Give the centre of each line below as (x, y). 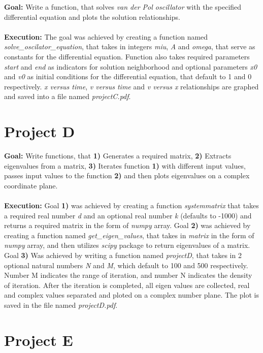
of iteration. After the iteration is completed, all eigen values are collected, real (127, 285)
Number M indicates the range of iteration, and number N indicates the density (128, 275)
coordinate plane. (31, 185)
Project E (39, 340)
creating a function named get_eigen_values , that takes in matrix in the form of (129, 235)
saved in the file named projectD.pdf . (61, 304)
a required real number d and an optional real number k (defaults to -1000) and (128, 215)
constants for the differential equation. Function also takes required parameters (127, 56)
